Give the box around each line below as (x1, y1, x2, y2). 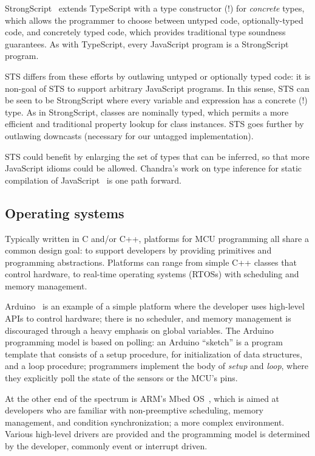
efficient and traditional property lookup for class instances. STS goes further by (5, 117, 304, 130)
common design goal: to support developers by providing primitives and (5, 244, 272, 257)
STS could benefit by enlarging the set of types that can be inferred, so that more (5, 150, 310, 162)
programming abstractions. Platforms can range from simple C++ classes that (5, 255, 297, 268)
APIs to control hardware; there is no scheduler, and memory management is (5, 312, 291, 325)
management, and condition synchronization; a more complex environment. (5, 415, 285, 428)
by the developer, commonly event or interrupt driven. (5, 440, 208, 452)
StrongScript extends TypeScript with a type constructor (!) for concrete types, (5, 2, 305, 14)
